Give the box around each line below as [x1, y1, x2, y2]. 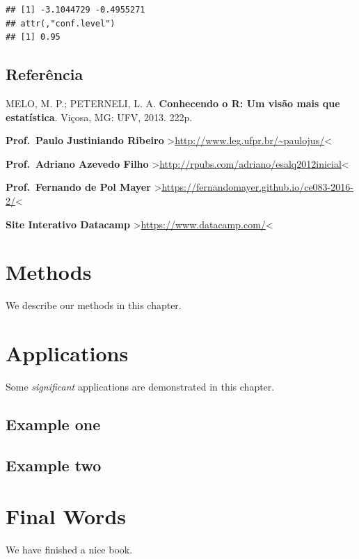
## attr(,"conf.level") [6, 18, 115, 29]
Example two [6, 454, 102, 475]
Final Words [6, 502, 126, 530]
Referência [6, 63, 83, 85]
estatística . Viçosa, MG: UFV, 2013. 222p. [6, 109, 193, 124]
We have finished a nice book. [6, 542, 133, 557]
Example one [6, 413, 101, 434]
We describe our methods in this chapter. [6, 298, 182, 313]
